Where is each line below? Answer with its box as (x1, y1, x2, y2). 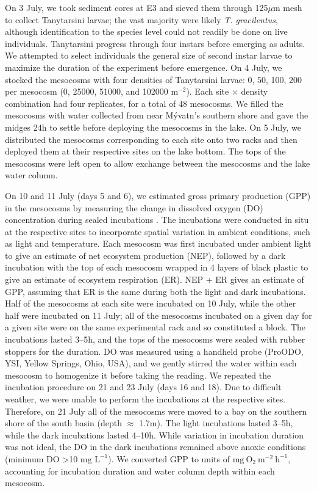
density (241, 85, 268, 98)
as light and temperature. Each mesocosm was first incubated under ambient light (5, 237, 312, 250)
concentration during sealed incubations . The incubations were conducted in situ (5, 213, 309, 226)
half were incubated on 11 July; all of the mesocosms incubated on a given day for (5, 308, 312, 321)
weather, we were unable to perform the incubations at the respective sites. (5, 393, 286, 405)
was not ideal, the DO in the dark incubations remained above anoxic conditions (5, 440, 306, 453)
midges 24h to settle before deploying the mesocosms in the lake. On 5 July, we (5, 120, 301, 133)
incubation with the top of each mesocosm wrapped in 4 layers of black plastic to (5, 261, 308, 274)
